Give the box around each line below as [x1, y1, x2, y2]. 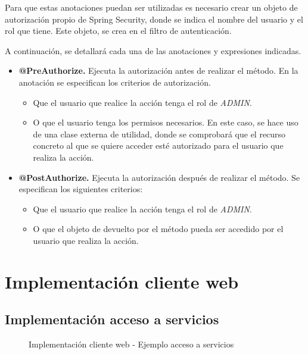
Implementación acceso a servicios [5, 310, 219, 328]
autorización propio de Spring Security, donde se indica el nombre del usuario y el [5, 12, 303, 25]
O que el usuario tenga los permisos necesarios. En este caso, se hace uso [33, 116, 298, 129]
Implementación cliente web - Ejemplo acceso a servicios [29, 338, 234, 350]
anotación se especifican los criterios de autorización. [18, 76, 211, 88]
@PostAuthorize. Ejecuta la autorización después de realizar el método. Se [18, 171, 300, 183]
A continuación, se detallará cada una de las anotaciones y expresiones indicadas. [5, 44, 301, 57]
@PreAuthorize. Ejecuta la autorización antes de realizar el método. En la [18, 64, 298, 77]
